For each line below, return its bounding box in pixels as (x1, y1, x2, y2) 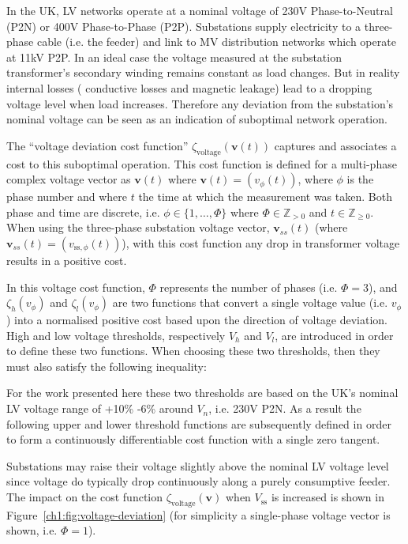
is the (346, 171, 374, 187)
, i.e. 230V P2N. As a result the (208, 400, 361, 417)
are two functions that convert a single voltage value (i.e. (112, 294, 388, 311)
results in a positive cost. (6, 251, 127, 268)
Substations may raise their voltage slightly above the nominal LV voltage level (6, 457, 389, 474)
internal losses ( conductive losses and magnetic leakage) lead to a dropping (6, 79, 372, 96)
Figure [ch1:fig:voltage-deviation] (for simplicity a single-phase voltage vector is (6, 506, 391, 523)
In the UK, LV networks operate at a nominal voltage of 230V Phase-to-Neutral (6, 2, 393, 18)
